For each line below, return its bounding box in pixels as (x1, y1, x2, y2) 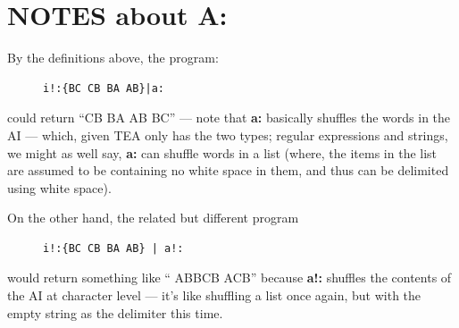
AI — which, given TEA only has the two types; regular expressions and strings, (7, 125, 448, 144)
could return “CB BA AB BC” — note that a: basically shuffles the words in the (7, 108, 451, 127)
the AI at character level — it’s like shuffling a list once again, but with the (7, 286, 421, 305)
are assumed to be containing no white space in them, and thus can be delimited (7, 161, 449, 180)
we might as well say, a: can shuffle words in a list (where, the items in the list (7, 143, 438, 162)
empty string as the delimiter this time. (7, 303, 223, 322)
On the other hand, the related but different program (7, 208, 299, 227)
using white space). (7, 178, 112, 197)
